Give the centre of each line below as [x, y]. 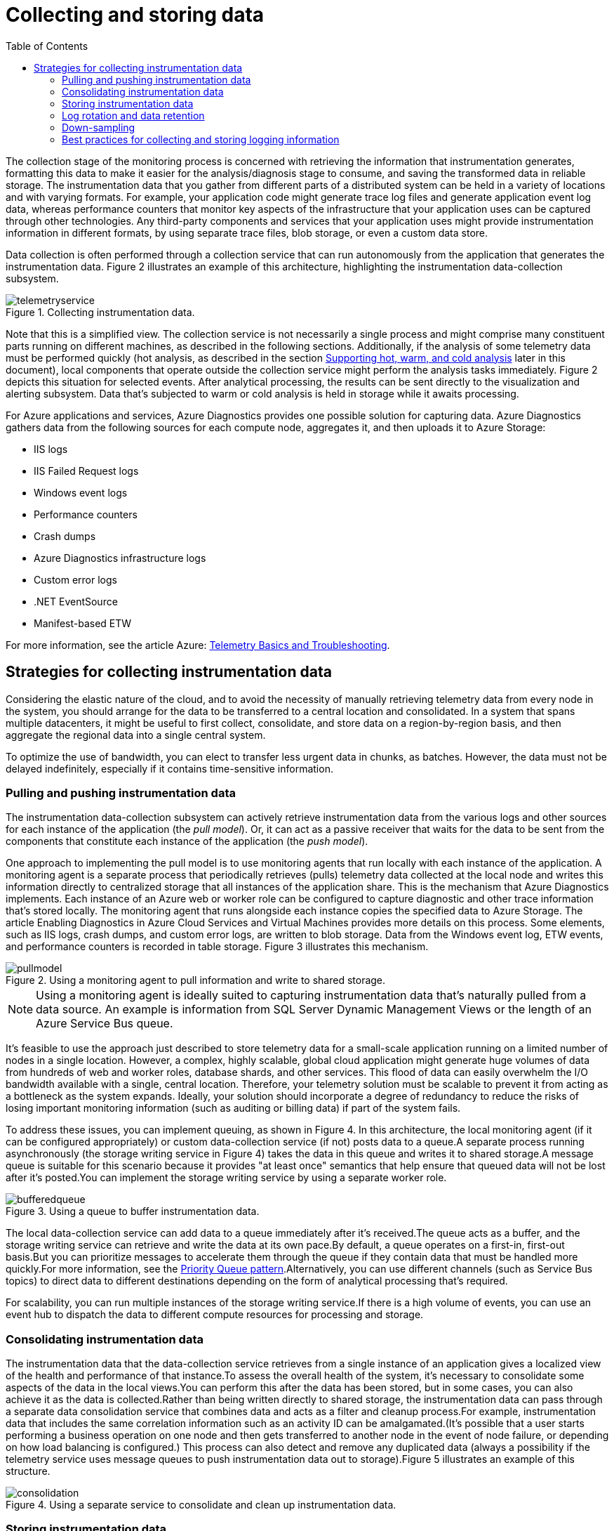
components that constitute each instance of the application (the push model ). [187, 841]
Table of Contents [47, 46]
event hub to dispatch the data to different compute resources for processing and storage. [215, 1315]
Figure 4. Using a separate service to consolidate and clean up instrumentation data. [201, 1505]
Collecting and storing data [135, 15]
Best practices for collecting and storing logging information [201, 139]
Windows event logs [81, 492]
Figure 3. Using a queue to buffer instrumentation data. [133, 1211]
